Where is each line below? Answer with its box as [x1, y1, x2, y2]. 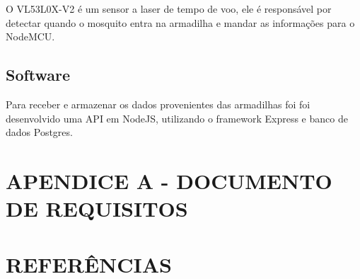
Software [6, 64, 71, 86]
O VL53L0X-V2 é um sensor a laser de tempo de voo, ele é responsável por [6, 1, 332, 16]
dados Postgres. [6, 125, 73, 139]
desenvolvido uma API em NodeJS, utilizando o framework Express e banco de [6, 110, 348, 125]
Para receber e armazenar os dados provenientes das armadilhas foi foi [6, 96, 310, 111]
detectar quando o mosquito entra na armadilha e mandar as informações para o [6, 15, 355, 30]
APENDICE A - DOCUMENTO [6, 166, 332, 195]
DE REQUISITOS [6, 194, 188, 223]
